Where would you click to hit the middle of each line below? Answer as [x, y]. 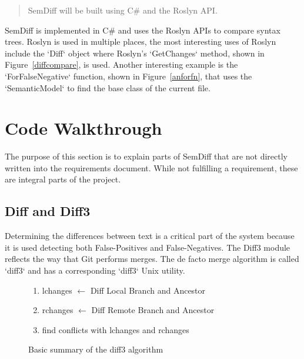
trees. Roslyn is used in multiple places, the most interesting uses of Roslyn [141, 41]
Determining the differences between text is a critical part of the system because [150, 236]
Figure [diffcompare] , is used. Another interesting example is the [121, 64]
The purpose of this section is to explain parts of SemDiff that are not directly [146, 156]
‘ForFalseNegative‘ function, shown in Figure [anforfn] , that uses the [128, 76]
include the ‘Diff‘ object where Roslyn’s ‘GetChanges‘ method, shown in [135, 53]
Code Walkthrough [83, 128]
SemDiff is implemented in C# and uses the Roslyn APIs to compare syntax [143, 30]
